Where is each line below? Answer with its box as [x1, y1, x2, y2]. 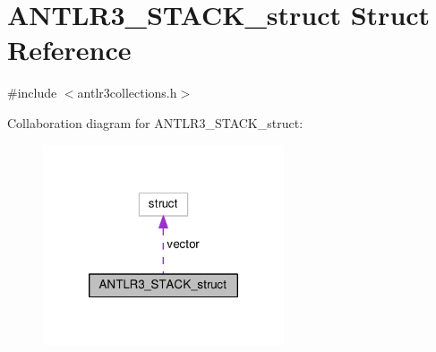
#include [7, 83, 57, 102]
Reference [7, 31, 132, 68]
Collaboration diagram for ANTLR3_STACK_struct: [7, 113, 303, 132]
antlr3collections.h [77, 83, 177, 102]
